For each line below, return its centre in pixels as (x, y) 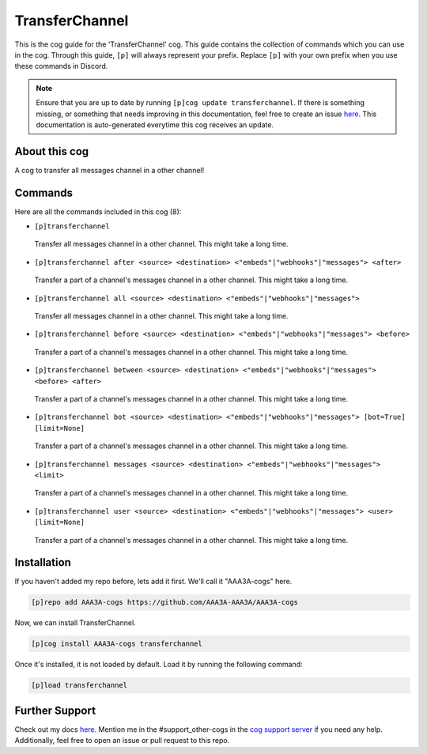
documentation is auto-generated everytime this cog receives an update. (155, 124)
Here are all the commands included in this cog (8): (98, 211)
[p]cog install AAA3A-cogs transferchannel (117, 644)
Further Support (55, 710)
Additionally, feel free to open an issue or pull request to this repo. (122, 741)
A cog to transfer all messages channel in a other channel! (110, 170)
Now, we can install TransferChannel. (75, 623)
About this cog (52, 151)
